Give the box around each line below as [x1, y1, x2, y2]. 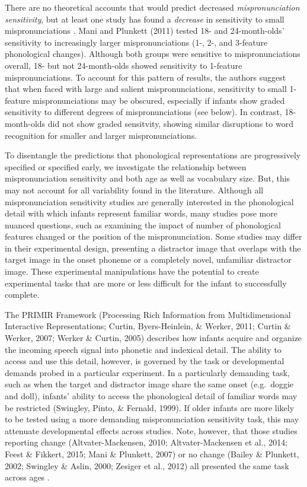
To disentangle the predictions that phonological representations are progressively [5, 149, 301, 161]
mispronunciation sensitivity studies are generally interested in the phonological [5, 195, 294, 208]
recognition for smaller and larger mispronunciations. [5, 129, 197, 141]
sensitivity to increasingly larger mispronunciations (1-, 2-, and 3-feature [5, 36, 268, 48]
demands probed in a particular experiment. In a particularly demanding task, [5, 366, 290, 378]
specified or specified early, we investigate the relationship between [5, 160, 247, 173]
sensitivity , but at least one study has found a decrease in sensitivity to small [5, 12, 284, 25]
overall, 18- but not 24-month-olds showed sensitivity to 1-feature [5, 59, 242, 71]
